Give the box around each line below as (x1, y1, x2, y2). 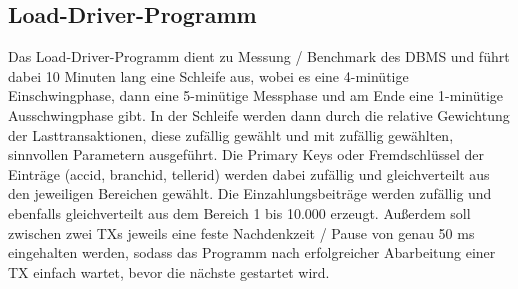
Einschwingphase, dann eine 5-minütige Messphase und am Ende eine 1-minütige (8, 85, 504, 106)
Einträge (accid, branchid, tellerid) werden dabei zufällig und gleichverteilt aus (8, 163, 490, 184)
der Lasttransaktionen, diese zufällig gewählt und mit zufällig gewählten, (8, 124, 454, 145)
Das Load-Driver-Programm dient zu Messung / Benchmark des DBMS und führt (8, 46, 510, 67)
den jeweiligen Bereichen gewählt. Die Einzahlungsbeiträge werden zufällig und (8, 183, 492, 204)
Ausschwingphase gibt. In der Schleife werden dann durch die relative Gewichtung (8, 104, 510, 125)
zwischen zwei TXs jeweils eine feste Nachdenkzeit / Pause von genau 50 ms (8, 222, 475, 243)
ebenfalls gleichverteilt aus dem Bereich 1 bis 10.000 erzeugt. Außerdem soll (8, 202, 471, 223)
